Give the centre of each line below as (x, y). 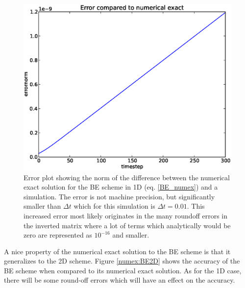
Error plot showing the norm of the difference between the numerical (127, 177)
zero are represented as (58, 235)
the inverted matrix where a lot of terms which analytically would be (127, 225)
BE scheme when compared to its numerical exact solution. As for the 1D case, (123, 270)
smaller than (42, 206)
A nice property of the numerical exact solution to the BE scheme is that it (117, 251)
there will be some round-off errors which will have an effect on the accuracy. (120, 280)
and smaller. (131, 235)
